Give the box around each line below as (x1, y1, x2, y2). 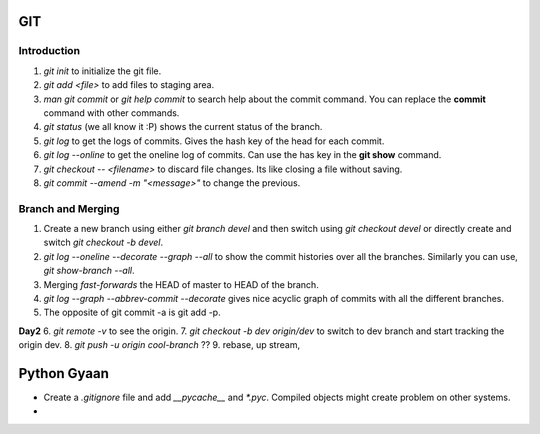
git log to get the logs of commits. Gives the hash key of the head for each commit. (43, 135, 385, 147)
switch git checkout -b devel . (43, 236, 164, 249)
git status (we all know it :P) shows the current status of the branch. (43, 121, 323, 133)
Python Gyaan (18, 365, 110, 382)
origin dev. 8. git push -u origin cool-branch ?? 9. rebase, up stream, (18, 339, 300, 351)
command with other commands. (43, 106, 180, 119)
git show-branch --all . (43, 265, 135, 277)
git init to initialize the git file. (43, 65, 162, 77)
